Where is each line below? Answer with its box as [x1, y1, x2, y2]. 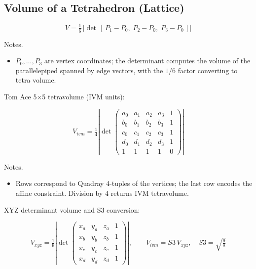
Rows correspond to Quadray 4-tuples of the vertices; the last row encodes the [15, 178, 253, 188]
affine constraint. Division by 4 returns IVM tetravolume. [15, 187, 189, 198]
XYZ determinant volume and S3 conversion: [4, 204, 140, 215]
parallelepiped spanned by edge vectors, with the [15, 65, 163, 75]
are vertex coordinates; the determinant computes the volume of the [44, 55, 251, 66]
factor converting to [178, 65, 238, 75]
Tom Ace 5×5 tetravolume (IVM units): [4, 91, 125, 101]
